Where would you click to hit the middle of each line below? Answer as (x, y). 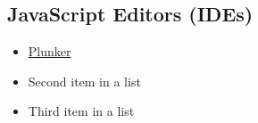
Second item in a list (84, 81)
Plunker (50, 51)
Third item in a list (81, 111)
